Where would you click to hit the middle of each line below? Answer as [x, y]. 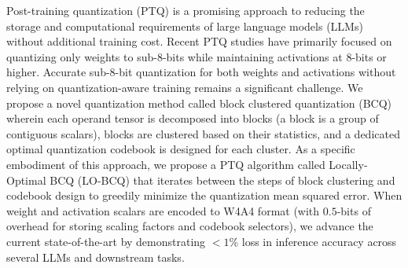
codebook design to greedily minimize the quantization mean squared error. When [204, 195]
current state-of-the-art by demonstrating [106, 241]
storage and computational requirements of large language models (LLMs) [185, 26]
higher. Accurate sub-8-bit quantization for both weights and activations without [201, 72]
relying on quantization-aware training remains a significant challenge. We [185, 87]
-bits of [354, 210]
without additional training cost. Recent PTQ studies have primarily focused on [199, 41]
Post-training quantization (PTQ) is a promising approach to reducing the [186, 10]
